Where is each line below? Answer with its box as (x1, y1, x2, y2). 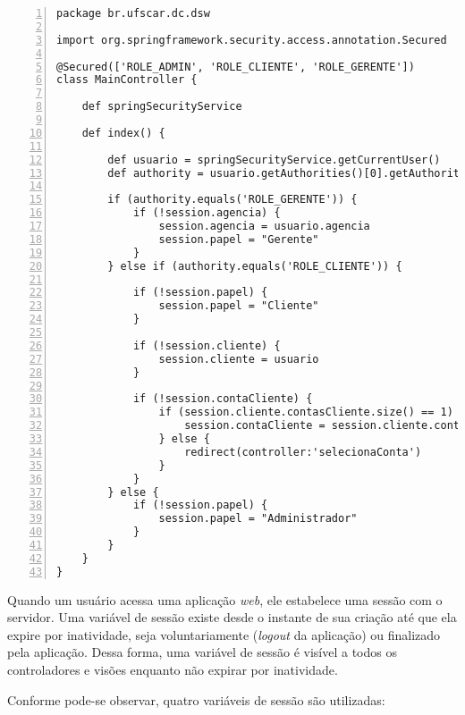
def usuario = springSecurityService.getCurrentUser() (107, 153, 441, 166)
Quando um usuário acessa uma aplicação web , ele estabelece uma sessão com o (7, 590, 443, 609)
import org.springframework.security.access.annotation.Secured (56, 33, 447, 46)
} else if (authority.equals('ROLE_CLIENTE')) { (107, 259, 402, 273)
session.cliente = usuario (158, 352, 319, 366)
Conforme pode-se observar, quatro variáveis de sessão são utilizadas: (7, 690, 385, 709)
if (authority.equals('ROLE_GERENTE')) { (107, 193, 358, 206)
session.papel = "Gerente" (158, 232, 319, 246)
